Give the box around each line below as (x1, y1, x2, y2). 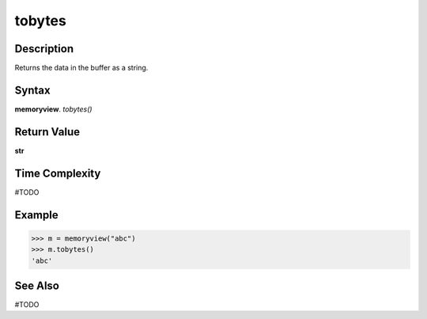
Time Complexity (14, 166, 101, 180)
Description (14, 42, 74, 55)
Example (14, 208, 59, 222)
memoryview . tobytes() (14, 104, 93, 114)
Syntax (14, 83, 51, 97)
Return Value (14, 125, 81, 139)
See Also (14, 279, 59, 292)
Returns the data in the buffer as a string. (14, 63, 149, 73)
